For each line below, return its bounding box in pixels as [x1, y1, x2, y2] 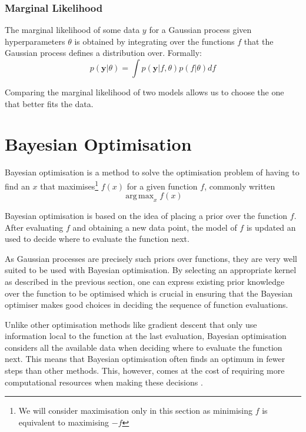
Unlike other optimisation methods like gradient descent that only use [5, 318, 257, 330]
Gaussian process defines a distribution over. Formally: [5, 46, 202, 59]
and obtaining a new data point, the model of [72, 221, 237, 233]
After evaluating [5, 221, 64, 233]
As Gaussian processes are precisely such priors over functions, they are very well [5, 252, 297, 264]
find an [5, 180, 30, 192]
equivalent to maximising [18, 416, 109, 428]
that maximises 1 [40, 178, 99, 192]
